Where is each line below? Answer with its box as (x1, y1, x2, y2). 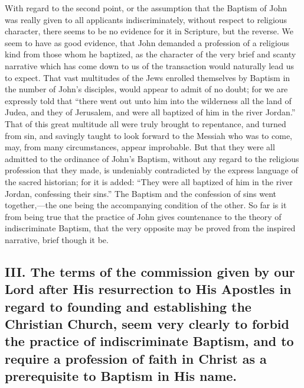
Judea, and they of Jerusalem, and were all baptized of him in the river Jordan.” (5, 106, 296, 118)
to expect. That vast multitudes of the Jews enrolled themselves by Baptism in (5, 71, 290, 83)
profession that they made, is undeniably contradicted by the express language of (5, 164, 298, 176)
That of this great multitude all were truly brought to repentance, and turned (5, 117, 286, 130)
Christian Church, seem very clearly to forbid (5, 315, 289, 333)
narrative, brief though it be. (5, 233, 109, 245)
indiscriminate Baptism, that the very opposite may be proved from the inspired (5, 222, 296, 234)
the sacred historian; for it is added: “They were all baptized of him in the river (5, 175, 293, 187)
